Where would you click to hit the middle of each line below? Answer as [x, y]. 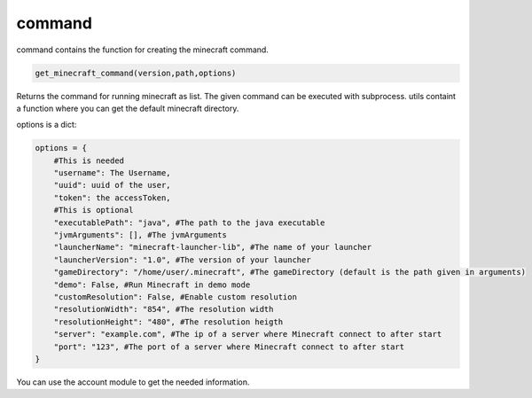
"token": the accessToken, [113, 198]
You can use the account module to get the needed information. [133, 382]
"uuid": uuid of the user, [113, 185]
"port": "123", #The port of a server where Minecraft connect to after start [229, 347]
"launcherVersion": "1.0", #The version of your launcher [182, 260]
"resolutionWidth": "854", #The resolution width [164, 309]
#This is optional [94, 210]
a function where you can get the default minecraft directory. [128, 108]
